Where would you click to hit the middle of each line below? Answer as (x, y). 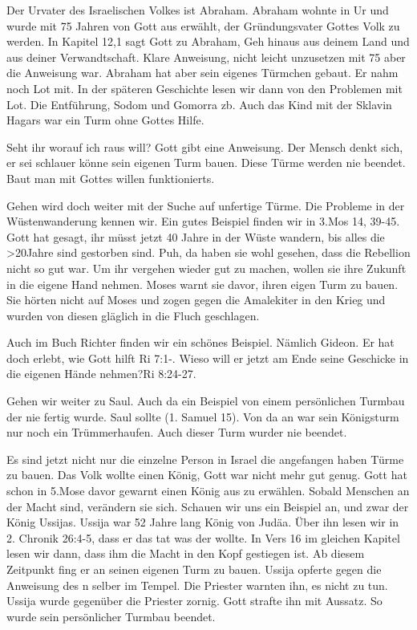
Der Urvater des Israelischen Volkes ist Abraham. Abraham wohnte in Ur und (198, 10)
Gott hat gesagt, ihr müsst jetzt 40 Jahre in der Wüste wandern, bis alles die (196, 236)
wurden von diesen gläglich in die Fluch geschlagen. (133, 315)
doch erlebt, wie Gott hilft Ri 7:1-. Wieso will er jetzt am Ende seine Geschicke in (208, 358)
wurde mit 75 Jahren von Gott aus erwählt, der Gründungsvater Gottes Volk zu (203, 25)
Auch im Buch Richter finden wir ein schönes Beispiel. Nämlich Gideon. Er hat (200, 342)
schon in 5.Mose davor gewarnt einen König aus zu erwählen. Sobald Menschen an (208, 491)
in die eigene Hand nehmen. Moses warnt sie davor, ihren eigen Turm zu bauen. (202, 284)
